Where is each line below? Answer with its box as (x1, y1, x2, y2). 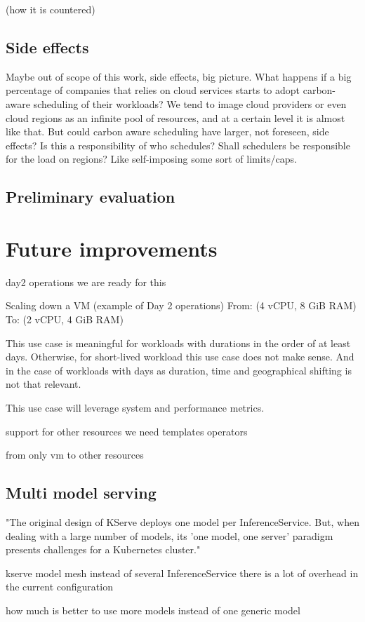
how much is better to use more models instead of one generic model (6, 602, 300, 617)
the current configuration (6, 579, 113, 594)
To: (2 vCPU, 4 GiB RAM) (6, 312, 124, 327)
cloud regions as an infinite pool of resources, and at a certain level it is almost (6, 110, 345, 125)
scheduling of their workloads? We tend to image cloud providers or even (33, 96, 347, 111)
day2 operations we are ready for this (6, 274, 166, 289)
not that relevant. (6, 377, 81, 391)
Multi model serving (6, 482, 157, 503)
